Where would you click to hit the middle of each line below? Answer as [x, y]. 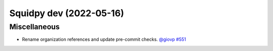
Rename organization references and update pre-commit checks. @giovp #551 [104, 39]
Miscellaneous [35, 27]
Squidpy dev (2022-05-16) [67, 13]
